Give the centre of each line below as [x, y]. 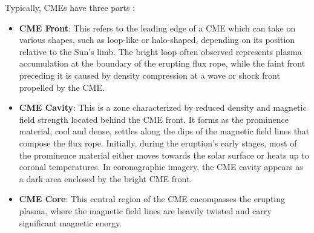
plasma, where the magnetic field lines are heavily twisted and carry [145, 210]
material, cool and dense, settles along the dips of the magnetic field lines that [164, 131]
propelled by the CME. [62, 87]
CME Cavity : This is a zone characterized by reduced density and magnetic [163, 107]
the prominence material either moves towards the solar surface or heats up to [164, 155]
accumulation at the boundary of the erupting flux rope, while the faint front [162, 63]
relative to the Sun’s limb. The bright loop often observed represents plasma [160, 51]
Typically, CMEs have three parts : [70, 7]
